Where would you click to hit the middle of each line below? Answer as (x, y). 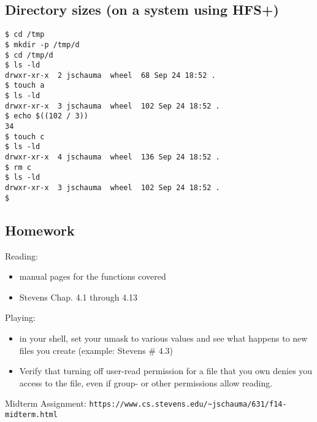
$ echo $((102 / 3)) (47, 116)
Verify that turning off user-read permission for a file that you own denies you (166, 371)
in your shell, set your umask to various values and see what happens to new (163, 338)
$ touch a (25, 86)
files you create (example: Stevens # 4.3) (96, 350)
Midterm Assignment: (46, 403)
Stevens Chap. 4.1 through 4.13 (78, 297)
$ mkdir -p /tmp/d (42, 44)
